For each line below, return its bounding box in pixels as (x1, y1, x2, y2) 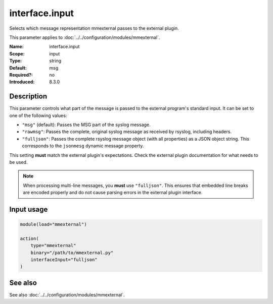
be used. (9, 159, 28, 165)
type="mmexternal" (30, 242, 76, 249)
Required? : (9, 72, 33, 78)
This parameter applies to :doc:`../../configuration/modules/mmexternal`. (9, 34, 160, 40)
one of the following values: (9, 112, 67, 118)
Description (9, 92, 48, 101)
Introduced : (9, 79, 35, 85)
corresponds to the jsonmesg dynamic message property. (22, 143, 144, 149)
